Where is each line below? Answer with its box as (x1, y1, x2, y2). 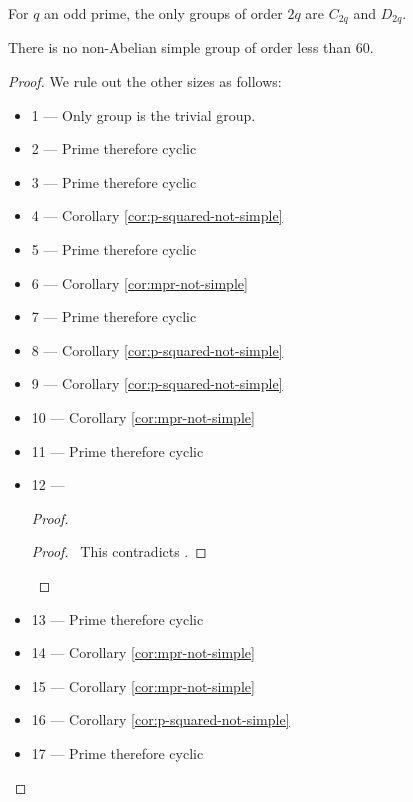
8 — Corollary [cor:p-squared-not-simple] (31, 339, 283, 360)
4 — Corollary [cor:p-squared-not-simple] (31, 205, 283, 226)
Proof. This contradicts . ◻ (31, 541, 207, 562)
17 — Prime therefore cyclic (31, 742, 204, 763)
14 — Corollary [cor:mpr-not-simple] (31, 642, 255, 663)
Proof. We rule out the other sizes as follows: (8, 71, 282, 92)
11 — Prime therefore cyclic (31, 440, 204, 461)
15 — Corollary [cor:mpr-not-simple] (31, 675, 255, 696)
